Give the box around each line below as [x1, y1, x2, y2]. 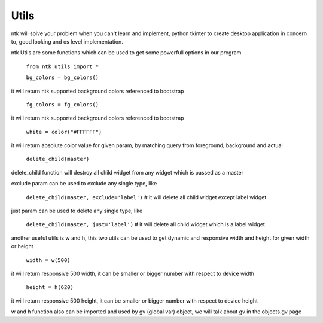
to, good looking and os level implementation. [11, 38, 124, 45]
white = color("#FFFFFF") [26, 129, 102, 135]
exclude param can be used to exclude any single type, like [11, 180, 157, 187]
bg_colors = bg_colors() [26, 74, 99, 81]
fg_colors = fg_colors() [26, 101, 99, 108]
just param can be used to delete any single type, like [11, 207, 143, 215]
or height [11, 243, 33, 250]
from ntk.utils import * [26, 63, 99, 70]
